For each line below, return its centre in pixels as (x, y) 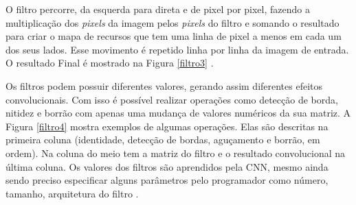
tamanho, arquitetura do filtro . (72, 193)
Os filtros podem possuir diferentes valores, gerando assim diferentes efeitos (164, 85)
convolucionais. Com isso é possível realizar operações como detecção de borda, (172, 99)
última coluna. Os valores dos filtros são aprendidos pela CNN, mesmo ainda (167, 166)
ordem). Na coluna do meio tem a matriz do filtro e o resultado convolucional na (176, 153)
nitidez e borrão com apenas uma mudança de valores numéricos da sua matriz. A (178, 113)
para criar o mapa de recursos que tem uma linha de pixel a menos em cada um (174, 36)
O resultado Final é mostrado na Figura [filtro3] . (110, 63)
